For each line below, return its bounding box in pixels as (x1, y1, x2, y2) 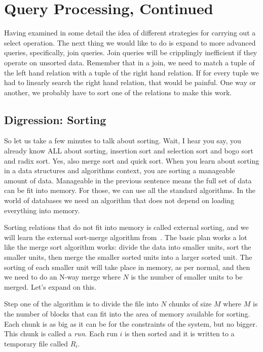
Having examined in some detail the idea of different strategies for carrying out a (4, 27, 256, 38)
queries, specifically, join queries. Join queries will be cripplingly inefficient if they (4, 47, 257, 58)
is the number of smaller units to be (131, 271, 243, 282)
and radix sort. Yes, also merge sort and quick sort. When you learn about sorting (4, 155, 259, 166)
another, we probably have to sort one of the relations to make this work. (4, 87, 232, 97)
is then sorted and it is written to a (125, 328, 235, 339)
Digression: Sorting (4, 111, 106, 127)
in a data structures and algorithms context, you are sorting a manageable (4, 165, 235, 176)
